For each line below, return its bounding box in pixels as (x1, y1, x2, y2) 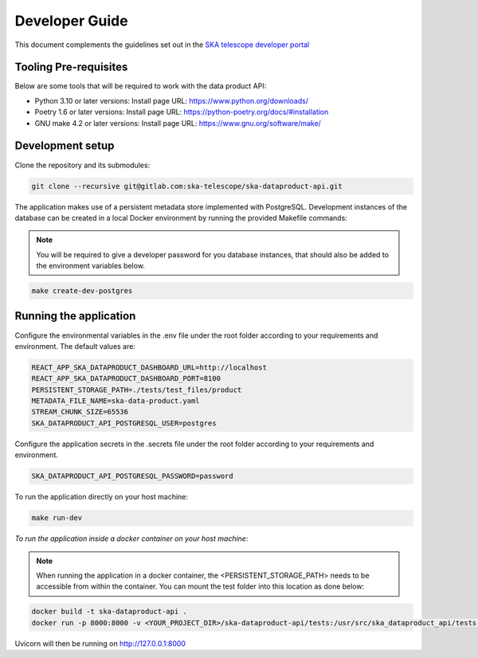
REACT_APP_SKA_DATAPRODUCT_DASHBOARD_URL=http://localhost (31, 362, 267, 372)
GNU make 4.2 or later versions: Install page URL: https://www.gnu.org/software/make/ (34, 118, 322, 127)
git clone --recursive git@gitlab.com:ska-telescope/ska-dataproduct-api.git (31, 182, 343, 190)
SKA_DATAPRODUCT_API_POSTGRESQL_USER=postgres (31, 418, 217, 428)
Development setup (14, 139, 115, 153)
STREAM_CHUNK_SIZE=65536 (31, 407, 129, 417)
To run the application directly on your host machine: (14, 492, 189, 502)
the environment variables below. (36, 261, 145, 271)
